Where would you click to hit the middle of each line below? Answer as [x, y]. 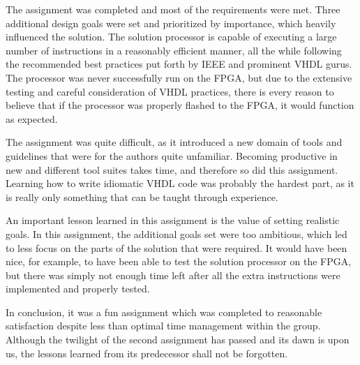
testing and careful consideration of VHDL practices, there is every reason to [170, 91]
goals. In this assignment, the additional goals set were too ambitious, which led [177, 233]
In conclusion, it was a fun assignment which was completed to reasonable [164, 312]
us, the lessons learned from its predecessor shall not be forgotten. [147, 353]
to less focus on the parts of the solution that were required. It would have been [177, 247]
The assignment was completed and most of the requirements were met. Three [173, 9]
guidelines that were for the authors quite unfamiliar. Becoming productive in [172, 155]
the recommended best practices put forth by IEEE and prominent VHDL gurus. [179, 64]
